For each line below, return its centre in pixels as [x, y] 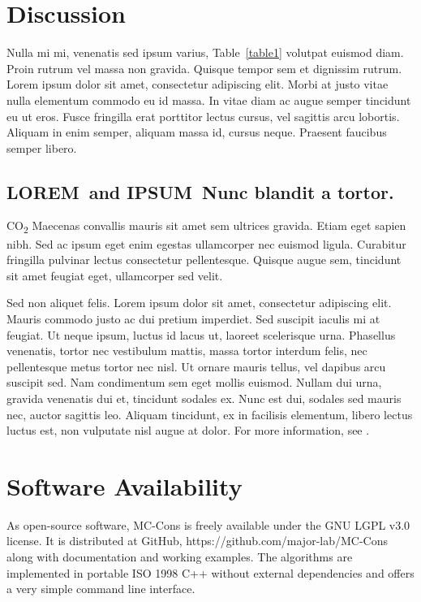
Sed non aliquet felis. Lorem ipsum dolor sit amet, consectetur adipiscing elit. [199, 303]
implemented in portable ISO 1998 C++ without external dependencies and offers [210, 572]
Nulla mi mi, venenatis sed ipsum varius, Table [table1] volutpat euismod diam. [205, 52]
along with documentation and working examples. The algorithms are [180, 557]
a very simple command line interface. [101, 589]
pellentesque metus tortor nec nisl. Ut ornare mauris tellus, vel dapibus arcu [196, 366]
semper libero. [42, 147]
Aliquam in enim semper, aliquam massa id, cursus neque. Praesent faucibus [197, 132]
